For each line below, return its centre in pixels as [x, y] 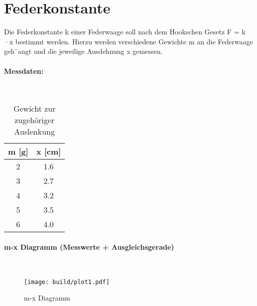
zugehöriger [35, 120]
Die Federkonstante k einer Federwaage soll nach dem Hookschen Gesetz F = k [125, 32]
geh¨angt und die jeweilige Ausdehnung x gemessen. [83, 51]
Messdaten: [24, 71]
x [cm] [49, 152]
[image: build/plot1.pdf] [67, 282]
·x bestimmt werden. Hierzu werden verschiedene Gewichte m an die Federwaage [128, 41]
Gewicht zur [34, 109]
